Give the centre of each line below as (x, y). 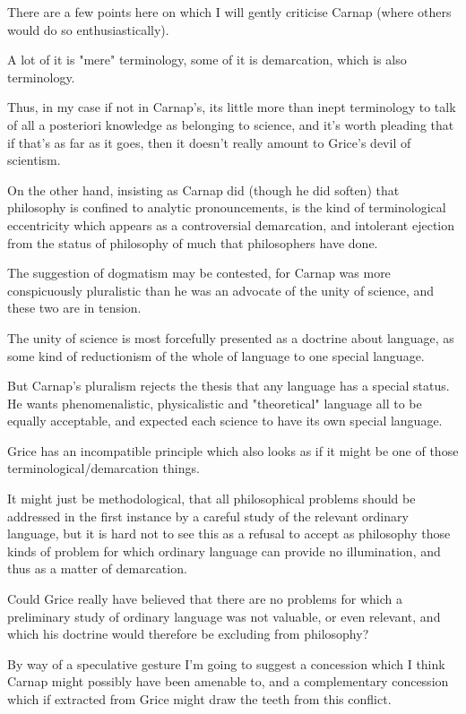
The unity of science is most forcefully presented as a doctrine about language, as (231, 337)
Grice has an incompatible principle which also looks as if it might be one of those (233, 450)
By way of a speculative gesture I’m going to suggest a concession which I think (226, 663)
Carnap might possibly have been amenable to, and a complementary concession (228, 681)
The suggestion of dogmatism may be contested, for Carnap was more (199, 273)
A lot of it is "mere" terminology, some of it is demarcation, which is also (207, 60)
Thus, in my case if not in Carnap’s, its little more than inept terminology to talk (232, 107)
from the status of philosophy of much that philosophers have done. (193, 242)
